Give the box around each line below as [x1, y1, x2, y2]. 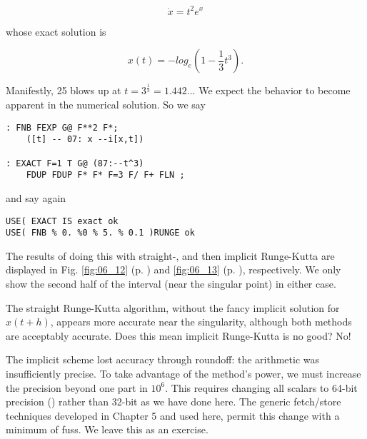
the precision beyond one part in [6, 380, 148, 395]
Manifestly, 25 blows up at [6, 83, 121, 98]
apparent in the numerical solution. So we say [6, 97, 206, 112]
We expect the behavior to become [198, 83, 351, 98]
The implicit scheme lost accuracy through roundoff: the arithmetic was [6, 352, 320, 367]
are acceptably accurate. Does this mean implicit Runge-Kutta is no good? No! [6, 328, 351, 343]
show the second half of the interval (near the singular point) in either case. [6, 276, 336, 291]
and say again [6, 190, 66, 205]
